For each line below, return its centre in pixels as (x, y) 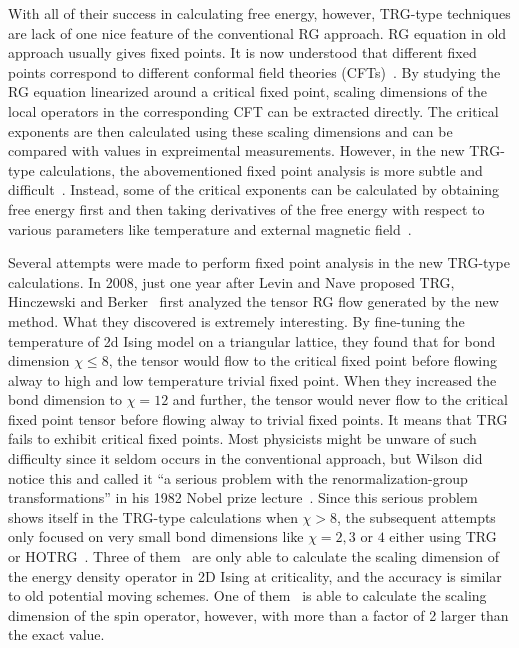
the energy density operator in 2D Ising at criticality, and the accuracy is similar (255, 575)
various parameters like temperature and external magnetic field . (210, 228)
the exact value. (56, 634)
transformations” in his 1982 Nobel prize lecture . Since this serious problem (243, 497)
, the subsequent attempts (416, 516)
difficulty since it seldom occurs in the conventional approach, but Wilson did (245, 458)
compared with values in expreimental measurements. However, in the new (236, 150)
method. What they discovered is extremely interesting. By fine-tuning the (236, 320)
